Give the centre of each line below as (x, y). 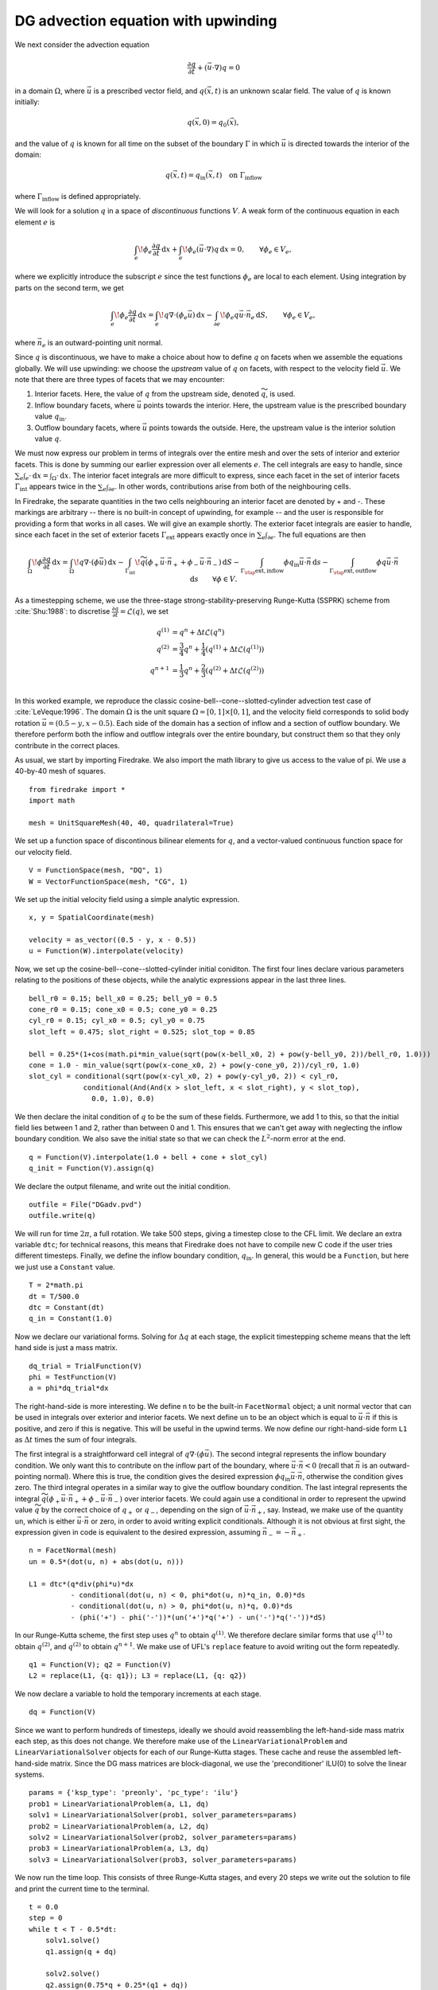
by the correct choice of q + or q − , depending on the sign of (141, 1511)
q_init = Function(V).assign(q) (92, 1169)
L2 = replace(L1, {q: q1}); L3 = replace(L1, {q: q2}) (138, 1676)
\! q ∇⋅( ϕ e (173, 316)
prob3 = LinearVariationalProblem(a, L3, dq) (119, 1848)
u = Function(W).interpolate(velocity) (107, 951)
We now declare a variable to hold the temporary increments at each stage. (138, 1693)
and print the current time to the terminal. (82, 1889)
